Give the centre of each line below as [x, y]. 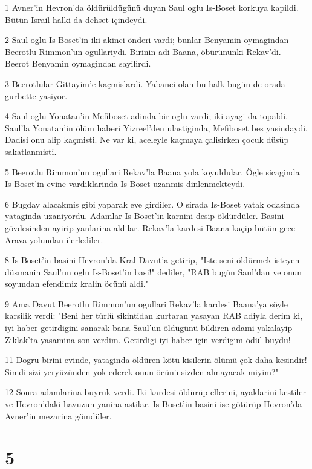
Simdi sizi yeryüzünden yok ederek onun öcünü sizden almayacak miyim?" [142, 371]
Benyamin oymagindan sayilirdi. [91, 63]
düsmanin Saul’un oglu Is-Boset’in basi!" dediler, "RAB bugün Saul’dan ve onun [153, 271]
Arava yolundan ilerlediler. [54, 239]
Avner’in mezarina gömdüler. [58, 415]
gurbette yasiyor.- [37, 95]
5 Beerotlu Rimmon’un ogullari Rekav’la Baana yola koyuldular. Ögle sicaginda [152, 172]
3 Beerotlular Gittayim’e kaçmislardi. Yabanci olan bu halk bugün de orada [145, 83]
